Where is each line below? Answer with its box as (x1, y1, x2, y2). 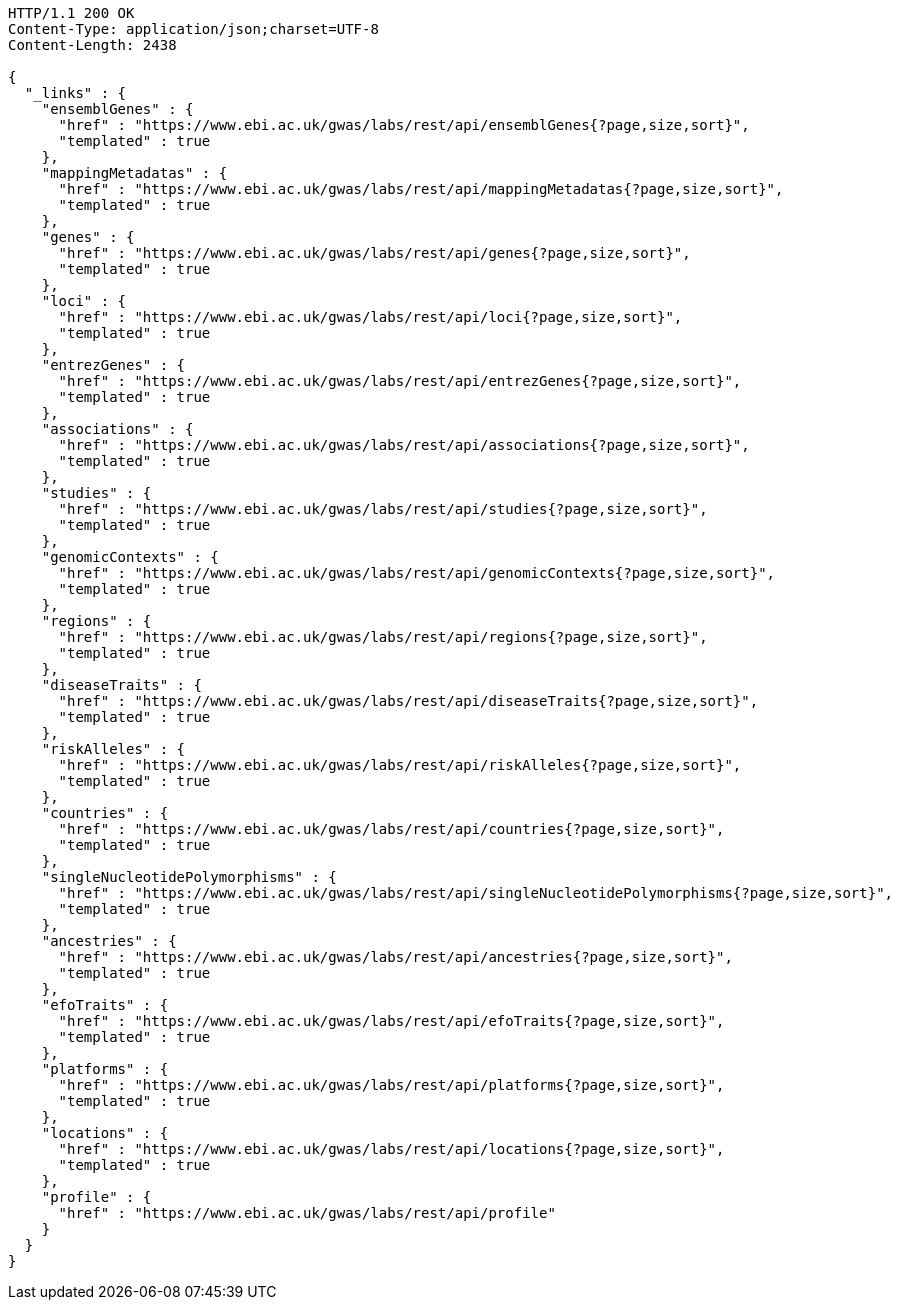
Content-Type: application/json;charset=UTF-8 (8, 21, 379, 37)
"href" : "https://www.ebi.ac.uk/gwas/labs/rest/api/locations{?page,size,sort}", (58, 1141, 725, 1157)
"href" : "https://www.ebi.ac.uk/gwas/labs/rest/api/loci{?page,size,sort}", (58, 309, 683, 325)
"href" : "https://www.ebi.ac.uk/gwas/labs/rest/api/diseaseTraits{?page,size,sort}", (58, 693, 759, 709)
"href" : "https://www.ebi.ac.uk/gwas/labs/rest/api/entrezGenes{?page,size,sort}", (58, 373, 742, 389)
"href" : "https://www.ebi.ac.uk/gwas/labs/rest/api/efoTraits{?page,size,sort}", (58, 1013, 725, 1029)
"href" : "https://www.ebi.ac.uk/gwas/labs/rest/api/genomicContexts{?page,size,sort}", (58, 565, 776, 581)
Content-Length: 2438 (8, 37, 177, 53)
